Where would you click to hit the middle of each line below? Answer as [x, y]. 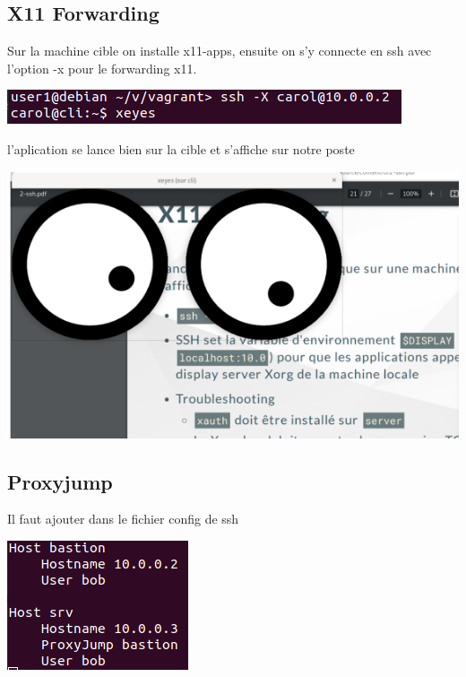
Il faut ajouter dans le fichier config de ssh [123, 519]
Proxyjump [60, 481]
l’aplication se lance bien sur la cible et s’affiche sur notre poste [181, 148]
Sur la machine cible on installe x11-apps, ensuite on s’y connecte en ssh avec [220, 51]
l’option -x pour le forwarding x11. [102, 68]
